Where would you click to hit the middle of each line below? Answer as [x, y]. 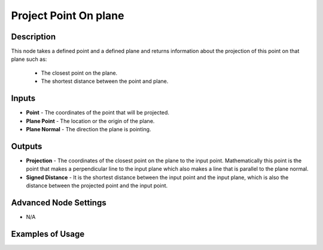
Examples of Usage [48, 234]
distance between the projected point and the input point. [97, 186]
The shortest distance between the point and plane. [105, 81]
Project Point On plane [68, 16]
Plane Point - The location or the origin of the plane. [90, 121]
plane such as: [29, 59]
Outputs [27, 146]
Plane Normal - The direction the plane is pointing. [89, 129]
